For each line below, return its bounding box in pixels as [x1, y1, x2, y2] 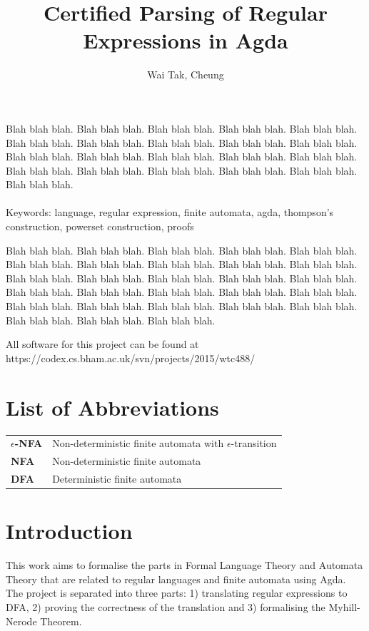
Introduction [6, 516, 133, 545]
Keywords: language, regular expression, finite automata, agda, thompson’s [6, 205, 334, 220]
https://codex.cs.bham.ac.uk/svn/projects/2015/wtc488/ [6, 350, 256, 365]
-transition [231, 436, 277, 451]
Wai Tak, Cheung [147, 67, 224, 82]
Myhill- [328, 599, 360, 614]
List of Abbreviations [6, 392, 219, 421]
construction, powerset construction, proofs [6, 219, 194, 234]
